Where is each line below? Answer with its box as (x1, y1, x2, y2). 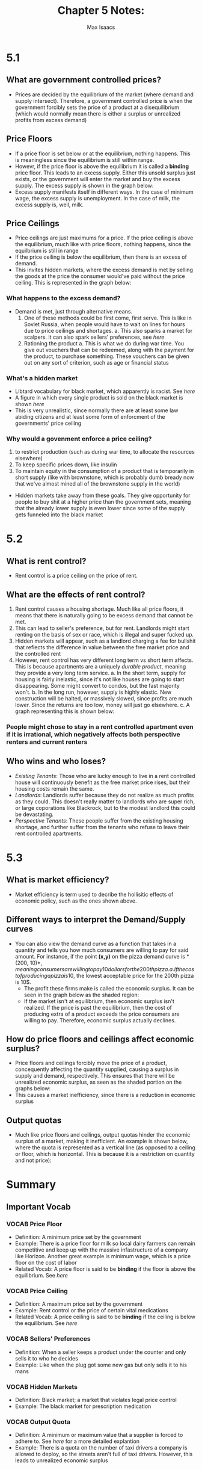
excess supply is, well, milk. (14, 201, 84, 208)
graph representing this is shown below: (14, 708, 115, 715)
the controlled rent (14, 650, 61, 658)
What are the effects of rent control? (6, 589, 145, 599)
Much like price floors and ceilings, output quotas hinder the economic (14, 1131, 191, 1138)
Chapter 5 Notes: (57, 4, 145, 17)
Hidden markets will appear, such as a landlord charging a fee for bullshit (14, 637, 196, 644)
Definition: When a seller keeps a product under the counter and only (14, 1348, 186, 1356)
